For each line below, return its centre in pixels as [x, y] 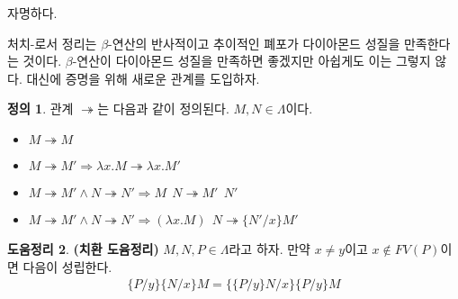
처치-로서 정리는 [52, 43]
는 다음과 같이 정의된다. [163, 109]
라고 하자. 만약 [269, 248]
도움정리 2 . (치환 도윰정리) [83, 248]
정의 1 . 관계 [40, 109]
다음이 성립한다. [67, 266]
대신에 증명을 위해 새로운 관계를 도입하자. [143, 78]
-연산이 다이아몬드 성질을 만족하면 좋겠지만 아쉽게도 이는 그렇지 [251, 61]
